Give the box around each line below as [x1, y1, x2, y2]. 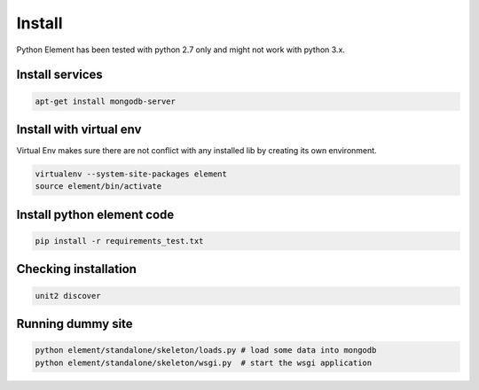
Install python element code [16, 207, 175, 222]
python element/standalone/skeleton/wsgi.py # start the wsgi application [35, 357, 373, 368]
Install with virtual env [16, 121, 142, 136]
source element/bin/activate [35, 182, 162, 191]
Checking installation [16, 261, 137, 277]
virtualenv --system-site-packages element [35, 169, 228, 179]
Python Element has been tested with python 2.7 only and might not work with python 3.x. [16, 44, 346, 55]
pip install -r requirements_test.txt [35, 236, 204, 246]
